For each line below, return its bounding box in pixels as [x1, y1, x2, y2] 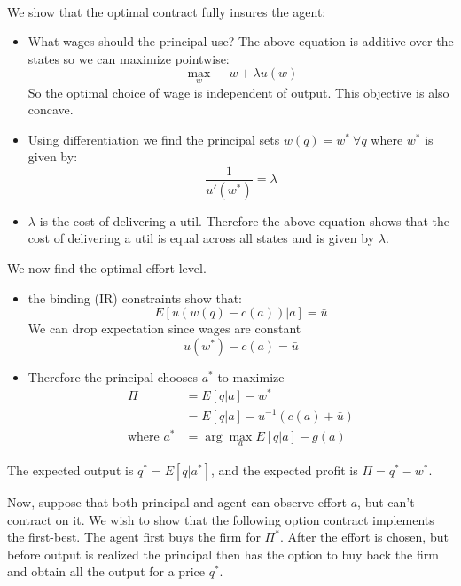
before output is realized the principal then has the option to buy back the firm [7, 544, 439, 563]
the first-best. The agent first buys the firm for [7, 527, 261, 546]
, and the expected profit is [210, 460, 358, 479]
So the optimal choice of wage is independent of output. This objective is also [27, 82, 449, 101]
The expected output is [7, 460, 134, 479]
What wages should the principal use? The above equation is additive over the [27, 32, 454, 51]
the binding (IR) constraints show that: [27, 288, 243, 307]
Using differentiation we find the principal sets [27, 129, 280, 148]
